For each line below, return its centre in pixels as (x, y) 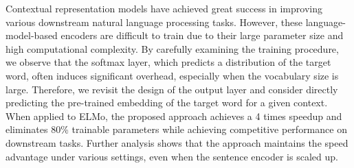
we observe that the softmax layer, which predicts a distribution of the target (168, 62)
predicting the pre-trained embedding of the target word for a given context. (167, 103)
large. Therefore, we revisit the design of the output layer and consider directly (172, 89)
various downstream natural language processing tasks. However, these (154, 22)
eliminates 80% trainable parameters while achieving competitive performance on (176, 129)
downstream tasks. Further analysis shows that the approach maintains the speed (177, 142)
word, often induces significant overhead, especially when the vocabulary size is (172, 75)
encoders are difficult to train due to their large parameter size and (202, 35)
